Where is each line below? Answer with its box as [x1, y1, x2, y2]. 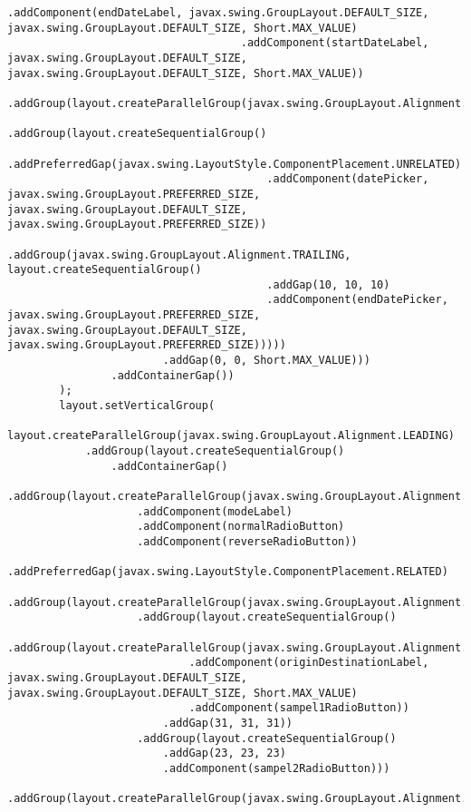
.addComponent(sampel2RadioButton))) [162, 761, 390, 775]
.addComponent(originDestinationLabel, [188, 656, 429, 670]
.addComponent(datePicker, [266, 172, 429, 186]
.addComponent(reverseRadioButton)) [137, 534, 358, 548]
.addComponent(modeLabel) [137, 504, 293, 518]
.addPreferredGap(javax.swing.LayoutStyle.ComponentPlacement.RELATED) [7, 565, 448, 579]
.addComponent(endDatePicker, [266, 293, 448, 307]
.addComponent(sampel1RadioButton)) [188, 701, 409, 715]
